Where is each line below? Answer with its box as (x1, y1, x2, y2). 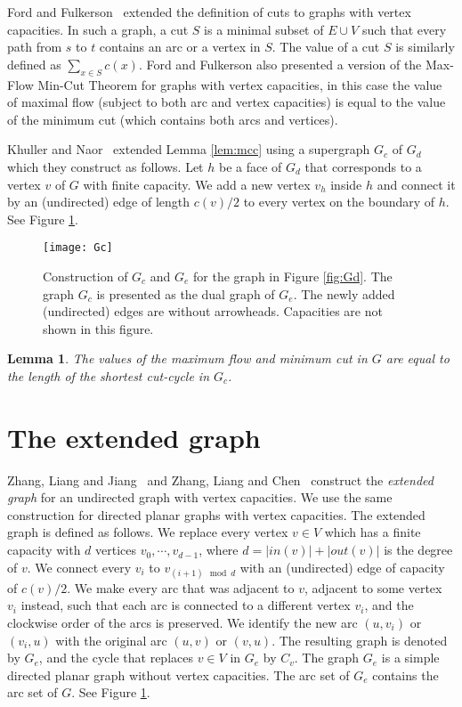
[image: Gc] (43, 241, 113, 255)
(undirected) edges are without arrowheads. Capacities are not (43, 302, 383, 321)
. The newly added (293, 284, 395, 303)
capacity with (7, 540, 81, 559)
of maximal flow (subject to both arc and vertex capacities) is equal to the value (7, 93, 446, 111)
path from (7, 37, 62, 56)
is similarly (395, 37, 455, 56)
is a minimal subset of (204, 20, 324, 38)
